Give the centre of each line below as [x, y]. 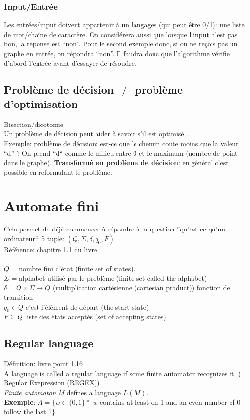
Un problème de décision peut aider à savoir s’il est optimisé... [97, 134]
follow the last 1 [28, 411]
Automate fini [52, 205]
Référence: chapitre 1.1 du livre [51, 249]
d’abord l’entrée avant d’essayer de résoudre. [70, 63]
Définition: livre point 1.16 [44, 364]
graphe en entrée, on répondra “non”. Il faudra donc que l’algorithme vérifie [117, 53]
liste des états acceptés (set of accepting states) [96, 317]
